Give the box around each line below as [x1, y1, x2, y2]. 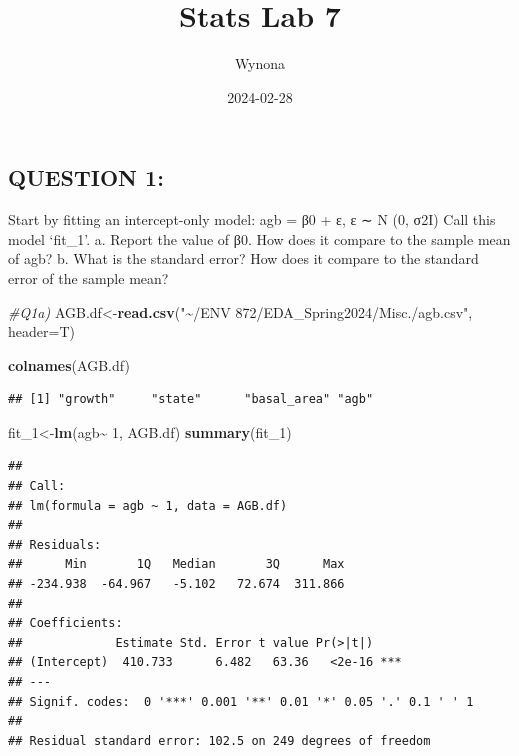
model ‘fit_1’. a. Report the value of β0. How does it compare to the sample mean [8, 228, 511, 249]
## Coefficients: [8, 616, 123, 631]
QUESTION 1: [8, 162, 164, 193]
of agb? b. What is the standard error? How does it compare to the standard [8, 248, 479, 269]
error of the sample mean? [8, 267, 169, 288]
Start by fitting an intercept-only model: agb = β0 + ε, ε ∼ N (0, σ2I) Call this [8, 209, 496, 230]
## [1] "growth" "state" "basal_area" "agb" [8, 392, 374, 407]
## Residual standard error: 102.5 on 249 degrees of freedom [8, 733, 431, 748]
